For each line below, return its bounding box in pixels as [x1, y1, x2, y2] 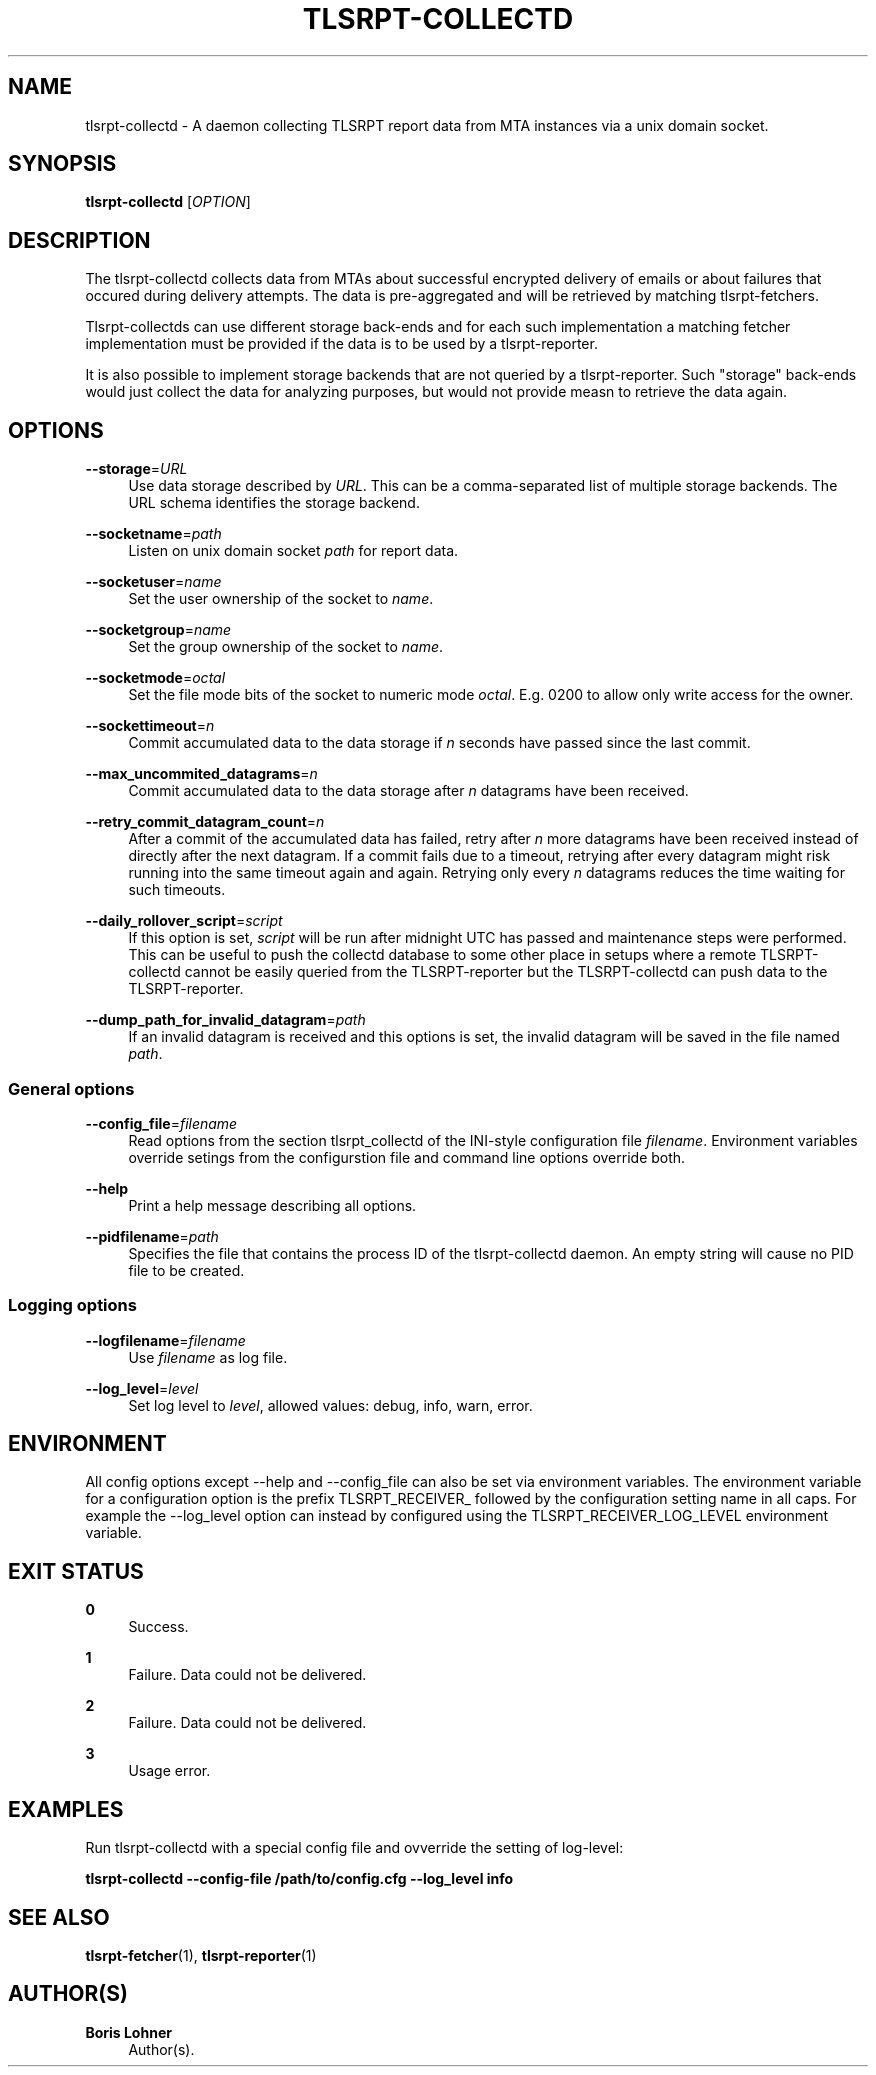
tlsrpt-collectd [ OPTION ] [85, 193, 251, 211]
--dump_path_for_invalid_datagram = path [85, 1011, 366, 1029]
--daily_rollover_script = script [85, 912, 283, 930]
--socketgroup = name [85, 621, 232, 639]
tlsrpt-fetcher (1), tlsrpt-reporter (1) [85, 1947, 317, 1964]
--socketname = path [85, 525, 222, 543]
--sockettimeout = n [85, 717, 215, 735]
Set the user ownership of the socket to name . [128, 590, 434, 608]
